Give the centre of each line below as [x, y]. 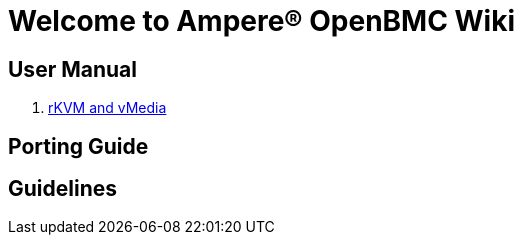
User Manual [72, 69]
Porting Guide [78, 146]
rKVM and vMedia [107, 108]
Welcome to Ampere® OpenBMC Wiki [262, 21]
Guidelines [62, 189]
